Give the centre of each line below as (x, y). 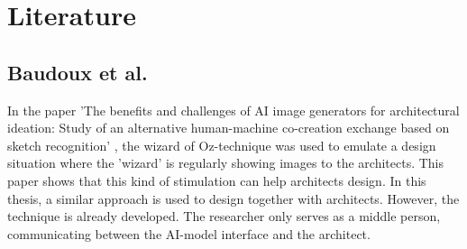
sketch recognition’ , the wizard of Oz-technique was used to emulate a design (222, 145)
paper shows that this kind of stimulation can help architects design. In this (217, 180)
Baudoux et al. (78, 72)
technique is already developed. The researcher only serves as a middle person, (224, 216)
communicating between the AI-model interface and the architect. (189, 233)
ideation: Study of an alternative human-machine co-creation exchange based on (229, 128)
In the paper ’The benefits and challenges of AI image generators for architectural (233, 110)
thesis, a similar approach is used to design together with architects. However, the (233, 198)
